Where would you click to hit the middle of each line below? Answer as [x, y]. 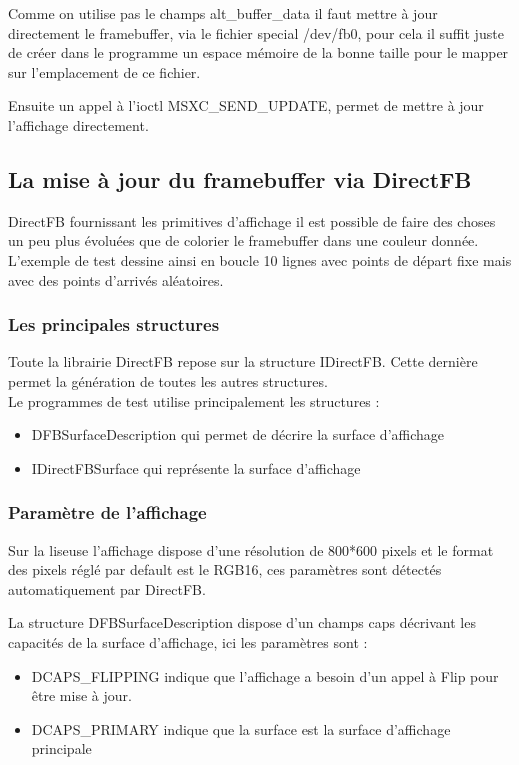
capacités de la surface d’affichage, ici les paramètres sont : [188, 641]
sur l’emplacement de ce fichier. [104, 71]
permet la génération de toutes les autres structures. [168, 380]
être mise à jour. [81, 695]
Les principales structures [114, 324]
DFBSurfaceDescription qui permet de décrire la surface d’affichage [238, 434]
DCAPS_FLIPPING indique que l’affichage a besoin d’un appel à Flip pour [265, 675]
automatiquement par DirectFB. [107, 588]
